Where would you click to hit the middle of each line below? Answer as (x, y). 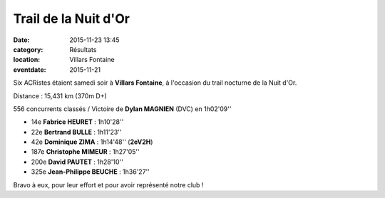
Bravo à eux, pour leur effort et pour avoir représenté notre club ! (108, 184)
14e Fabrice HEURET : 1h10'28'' (77, 122)
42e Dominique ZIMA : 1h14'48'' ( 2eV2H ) (92, 142)
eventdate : (30, 69)
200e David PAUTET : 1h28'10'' (77, 162)
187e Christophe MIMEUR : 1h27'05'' (85, 152)
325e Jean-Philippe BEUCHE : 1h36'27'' (90, 172)
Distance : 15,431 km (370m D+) (60, 95)
